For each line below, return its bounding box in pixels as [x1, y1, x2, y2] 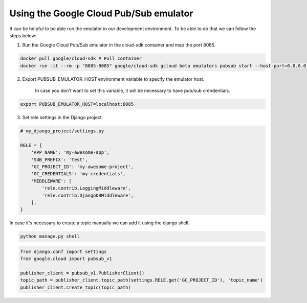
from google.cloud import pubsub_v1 [20, 256, 113, 262]
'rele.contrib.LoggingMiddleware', [41, 185, 131, 191]
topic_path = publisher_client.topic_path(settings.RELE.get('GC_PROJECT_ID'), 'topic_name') [20, 277, 264, 283]
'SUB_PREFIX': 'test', [31, 156, 88, 162]
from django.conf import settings [20, 248, 107, 254]
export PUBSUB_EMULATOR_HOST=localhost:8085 [20, 101, 134, 107]
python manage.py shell [20, 234, 80, 240]
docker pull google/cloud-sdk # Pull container [20, 56, 142, 61]
